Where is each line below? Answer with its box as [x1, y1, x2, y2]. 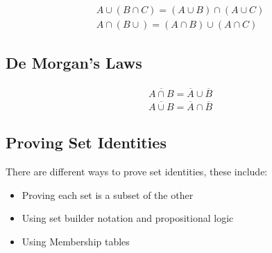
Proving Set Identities [6, 132, 167, 153]
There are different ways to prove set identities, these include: [6, 164, 268, 178]
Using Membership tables [22, 234, 130, 248]
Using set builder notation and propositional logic [22, 211, 234, 225]
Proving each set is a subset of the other [22, 187, 194, 202]
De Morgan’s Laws [6, 52, 142, 73]
